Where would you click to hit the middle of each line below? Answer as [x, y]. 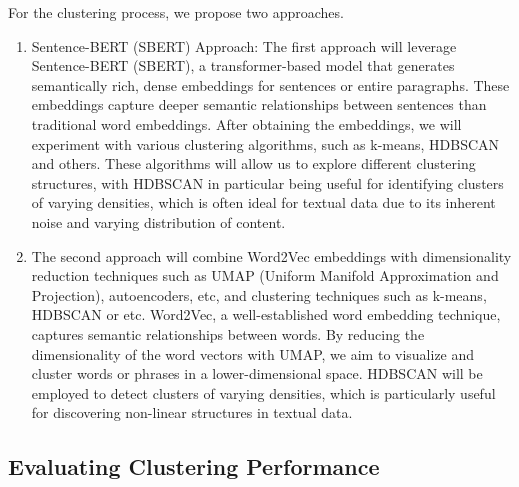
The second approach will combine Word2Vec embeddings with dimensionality [271, 255]
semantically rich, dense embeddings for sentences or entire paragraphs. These [270, 84]
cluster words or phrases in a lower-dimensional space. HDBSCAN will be [257, 373]
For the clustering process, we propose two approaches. [176, 12]
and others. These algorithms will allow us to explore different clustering [253, 163]
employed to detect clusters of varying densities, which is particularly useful [263, 392]
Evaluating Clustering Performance [194, 466]
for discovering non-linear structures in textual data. [192, 412]
